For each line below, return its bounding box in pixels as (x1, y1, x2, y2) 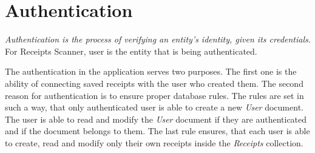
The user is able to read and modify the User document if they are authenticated (5, 112, 307, 125)
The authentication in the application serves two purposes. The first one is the (5, 65, 297, 78)
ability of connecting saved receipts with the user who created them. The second (5, 76, 303, 89)
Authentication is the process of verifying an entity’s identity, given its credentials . (5, 33, 311, 46)
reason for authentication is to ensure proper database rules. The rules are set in (5, 89, 304, 101)
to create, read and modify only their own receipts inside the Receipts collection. (5, 136, 303, 149)
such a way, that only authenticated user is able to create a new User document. (5, 101, 303, 114)
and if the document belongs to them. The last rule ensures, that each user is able (5, 124, 310, 137)
